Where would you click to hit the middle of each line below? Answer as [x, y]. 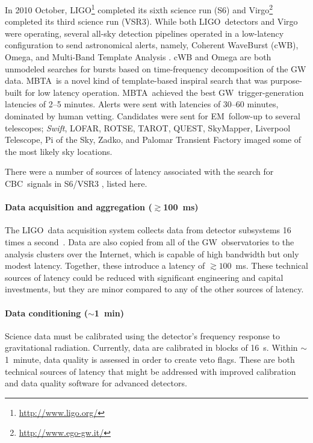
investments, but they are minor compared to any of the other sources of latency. [154, 289]
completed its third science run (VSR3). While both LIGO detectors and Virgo [151, 21]
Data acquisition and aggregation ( [79, 207]
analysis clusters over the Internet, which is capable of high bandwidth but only [152, 253]
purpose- [286, 80]
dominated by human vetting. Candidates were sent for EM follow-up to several [153, 116]
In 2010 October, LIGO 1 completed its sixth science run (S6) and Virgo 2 [139, 9]
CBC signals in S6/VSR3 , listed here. [76, 183]
